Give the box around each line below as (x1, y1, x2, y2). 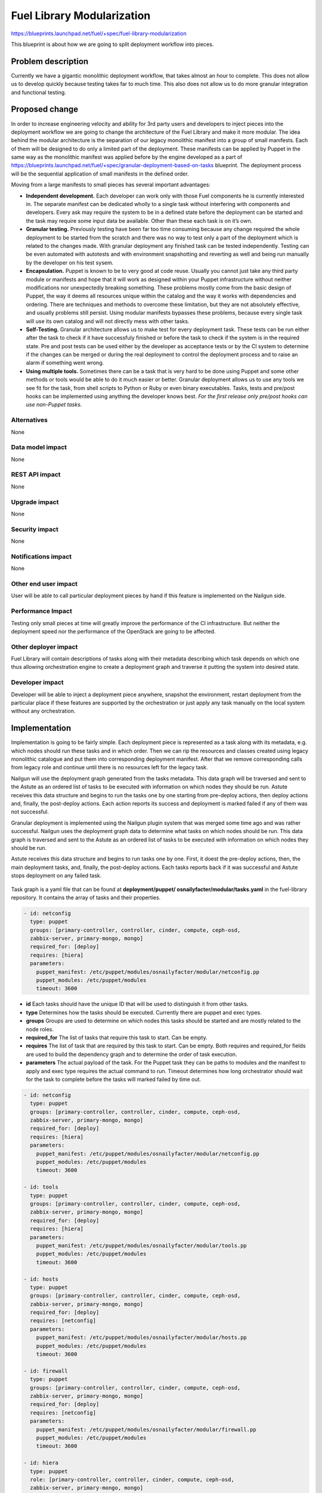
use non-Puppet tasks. (26, 401, 82, 408)
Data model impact (11, 443, 67, 451)
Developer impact (11, 678, 64, 687)
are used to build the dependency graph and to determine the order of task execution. (26, 1050, 237, 1058)
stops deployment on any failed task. (11, 872, 102, 879)
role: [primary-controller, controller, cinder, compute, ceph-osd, (30, 1476, 235, 1483)
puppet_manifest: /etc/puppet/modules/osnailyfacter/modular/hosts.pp (36, 1334, 247, 1341)
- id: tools (23, 1184, 59, 1191)
